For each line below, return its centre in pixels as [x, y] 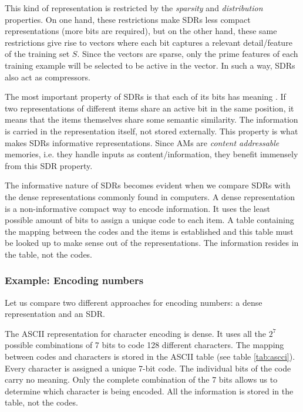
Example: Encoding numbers [74, 280]
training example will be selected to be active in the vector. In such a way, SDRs [150, 65]
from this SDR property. [49, 165]
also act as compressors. [48, 77]
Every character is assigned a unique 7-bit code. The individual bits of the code [148, 368]
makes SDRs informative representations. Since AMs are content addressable [142, 142]
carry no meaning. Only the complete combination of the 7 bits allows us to [141, 379]
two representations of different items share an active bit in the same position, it [149, 108]
